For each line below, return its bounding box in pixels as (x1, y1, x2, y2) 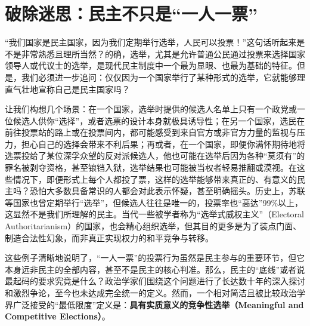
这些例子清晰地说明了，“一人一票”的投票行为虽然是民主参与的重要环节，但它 (5, 251, 305, 264)
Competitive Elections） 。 (5, 310, 110, 322)
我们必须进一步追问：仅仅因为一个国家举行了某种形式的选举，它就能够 (21, 70, 297, 83)
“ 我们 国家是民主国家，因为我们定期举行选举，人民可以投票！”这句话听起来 (5, 36, 297, 48)
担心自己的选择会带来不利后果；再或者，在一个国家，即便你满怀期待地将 (21, 137, 305, 150)
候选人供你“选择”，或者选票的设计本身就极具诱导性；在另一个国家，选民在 (13, 114, 305, 127)
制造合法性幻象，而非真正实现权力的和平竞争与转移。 (5, 231, 213, 244)
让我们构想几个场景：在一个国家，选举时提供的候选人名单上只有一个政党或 (5, 103, 297, 115)
